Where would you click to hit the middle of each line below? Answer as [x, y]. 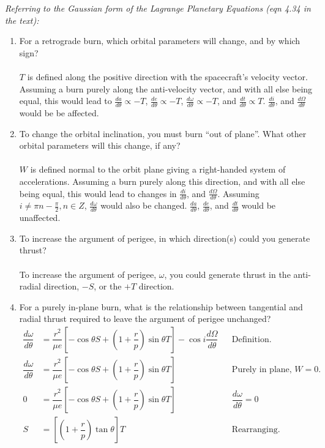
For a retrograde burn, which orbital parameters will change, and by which [160, 41]
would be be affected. [59, 112]
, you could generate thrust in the [227, 274]
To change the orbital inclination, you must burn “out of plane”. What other [163, 133]
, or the [108, 286]
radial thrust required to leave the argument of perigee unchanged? [145, 319]
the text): [22, 20]
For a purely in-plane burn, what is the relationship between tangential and [161, 306]
